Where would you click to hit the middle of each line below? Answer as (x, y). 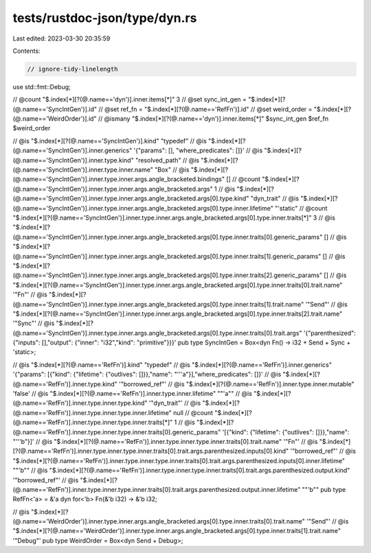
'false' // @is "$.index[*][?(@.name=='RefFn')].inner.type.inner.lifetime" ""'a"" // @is (132, 394)
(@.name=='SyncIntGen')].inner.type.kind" (73, 160)
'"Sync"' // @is (34, 323)
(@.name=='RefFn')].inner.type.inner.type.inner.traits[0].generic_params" (117, 432)
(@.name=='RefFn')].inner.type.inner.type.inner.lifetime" (92, 412)
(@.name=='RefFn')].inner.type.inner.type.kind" (80, 403)
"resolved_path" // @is (167, 160)
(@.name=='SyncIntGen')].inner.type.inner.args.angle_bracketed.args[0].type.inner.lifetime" (143, 208)
